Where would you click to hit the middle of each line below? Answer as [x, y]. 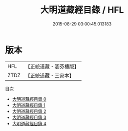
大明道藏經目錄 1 [29, 105]
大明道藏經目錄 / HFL [82, 10]
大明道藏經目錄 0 [29, 99]
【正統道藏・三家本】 [50, 75]
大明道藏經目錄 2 [29, 111]
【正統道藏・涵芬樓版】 [52, 66]
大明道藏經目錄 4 [29, 123]
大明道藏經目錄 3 [29, 117]
